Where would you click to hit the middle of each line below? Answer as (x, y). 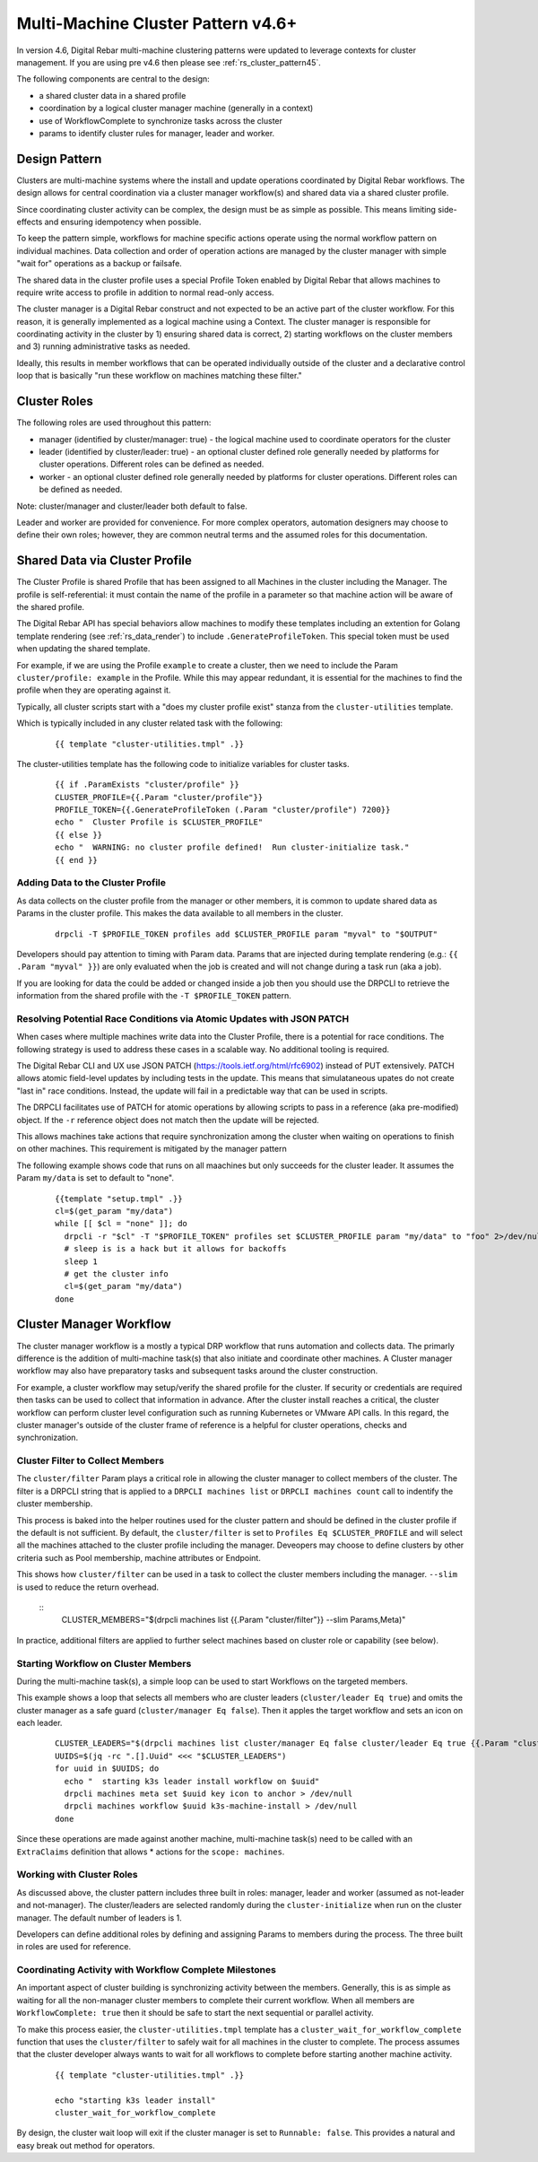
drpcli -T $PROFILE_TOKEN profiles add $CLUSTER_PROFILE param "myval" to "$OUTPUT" (247, 934)
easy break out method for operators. (86, 2145)
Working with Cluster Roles (77, 1875)
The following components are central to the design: (113, 79)
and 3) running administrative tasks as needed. (104, 346)
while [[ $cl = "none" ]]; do (121, 1224)
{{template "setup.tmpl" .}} (119, 1199)
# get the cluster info (117, 1273)
